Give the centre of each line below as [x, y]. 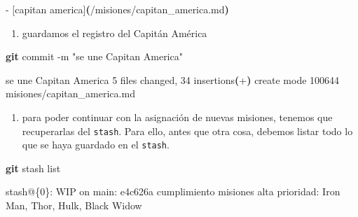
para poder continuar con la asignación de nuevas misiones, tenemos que [177, 117]
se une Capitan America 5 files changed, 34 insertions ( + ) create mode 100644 [173, 79]
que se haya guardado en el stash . [96, 145]
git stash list [33, 168]
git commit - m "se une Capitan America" [94, 56]
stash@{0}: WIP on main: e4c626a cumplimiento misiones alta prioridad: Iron [173, 191]
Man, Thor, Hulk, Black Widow [74, 205]
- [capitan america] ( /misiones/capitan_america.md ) [117, 9]
